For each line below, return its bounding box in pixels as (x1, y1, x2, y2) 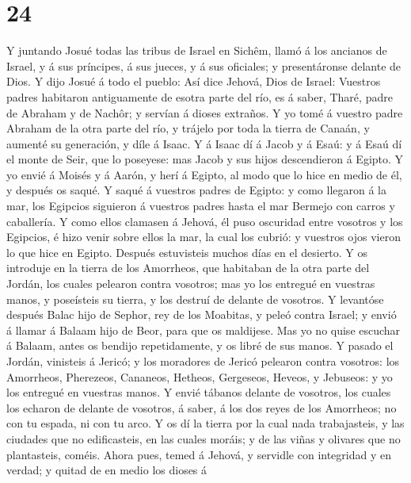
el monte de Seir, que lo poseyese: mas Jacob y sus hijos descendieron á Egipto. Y (6, 151, 404, 167)
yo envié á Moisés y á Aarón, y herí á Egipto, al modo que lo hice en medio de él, (6, 166, 402, 182)
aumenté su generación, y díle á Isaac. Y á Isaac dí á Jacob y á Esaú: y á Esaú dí (6, 135, 402, 151)
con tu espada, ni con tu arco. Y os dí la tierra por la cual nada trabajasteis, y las (6, 415, 405, 431)
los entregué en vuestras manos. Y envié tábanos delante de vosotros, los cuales (6, 384, 391, 401)
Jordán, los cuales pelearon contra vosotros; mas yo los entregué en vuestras (6, 275, 375, 292)
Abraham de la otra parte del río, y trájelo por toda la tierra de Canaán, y (6, 120, 370, 136)
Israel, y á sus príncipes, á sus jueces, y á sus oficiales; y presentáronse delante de (6, 57, 401, 74)
